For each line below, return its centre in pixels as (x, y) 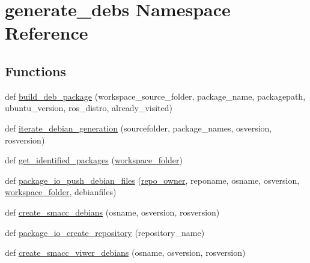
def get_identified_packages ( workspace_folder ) (94, 160)
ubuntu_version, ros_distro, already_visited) (89, 108)
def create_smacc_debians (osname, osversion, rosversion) (112, 212)
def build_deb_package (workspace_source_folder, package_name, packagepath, (155, 96)
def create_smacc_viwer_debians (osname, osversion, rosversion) (125, 252)
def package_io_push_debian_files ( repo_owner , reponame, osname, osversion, (152, 180)
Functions (35, 71)
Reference (47, 33)
